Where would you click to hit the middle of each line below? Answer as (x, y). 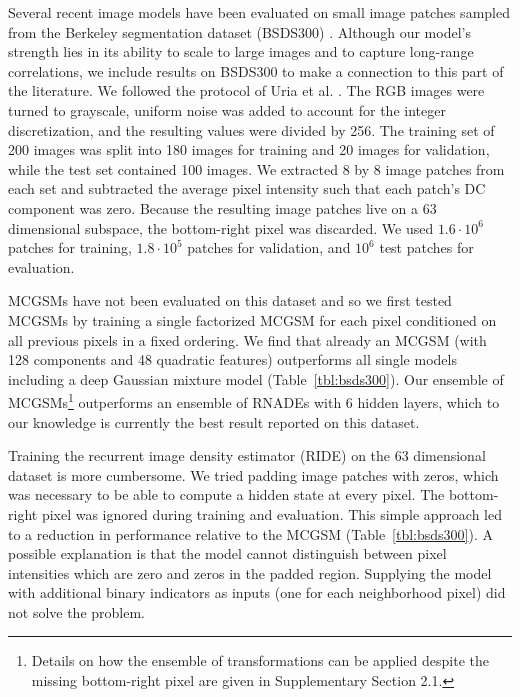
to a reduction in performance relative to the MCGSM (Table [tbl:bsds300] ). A (251, 533)
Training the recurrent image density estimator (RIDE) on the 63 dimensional (247, 455)
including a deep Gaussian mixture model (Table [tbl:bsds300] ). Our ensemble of (256, 378)
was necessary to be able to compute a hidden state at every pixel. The (226, 494)
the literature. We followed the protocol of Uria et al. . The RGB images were (246, 90)
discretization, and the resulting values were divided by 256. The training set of (251, 129)
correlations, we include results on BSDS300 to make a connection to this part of (256, 70)
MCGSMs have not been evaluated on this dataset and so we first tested (230, 300)
